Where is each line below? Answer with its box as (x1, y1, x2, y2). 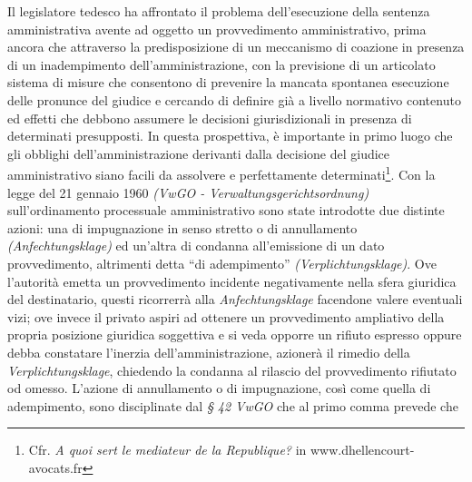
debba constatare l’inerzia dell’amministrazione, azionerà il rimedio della (7, 342, 410, 361)
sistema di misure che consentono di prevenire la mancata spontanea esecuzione (7, 73, 449, 92)
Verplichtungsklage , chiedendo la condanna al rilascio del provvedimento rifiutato (7, 360, 457, 379)
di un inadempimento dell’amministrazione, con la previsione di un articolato (7, 54, 436, 74)
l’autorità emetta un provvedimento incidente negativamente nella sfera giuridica (7, 271, 457, 290)
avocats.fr (28, 457, 83, 477)
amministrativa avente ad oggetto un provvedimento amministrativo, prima (7, 19, 427, 38)
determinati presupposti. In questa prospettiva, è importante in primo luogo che (7, 126, 453, 145)
